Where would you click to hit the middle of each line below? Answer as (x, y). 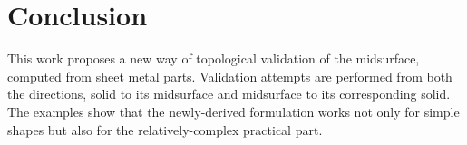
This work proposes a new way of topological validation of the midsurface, (214, 58)
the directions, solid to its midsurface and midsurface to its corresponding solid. (229, 94)
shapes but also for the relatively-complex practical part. (165, 129)
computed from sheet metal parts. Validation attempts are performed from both (230, 76)
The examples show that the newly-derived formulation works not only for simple (233, 111)
